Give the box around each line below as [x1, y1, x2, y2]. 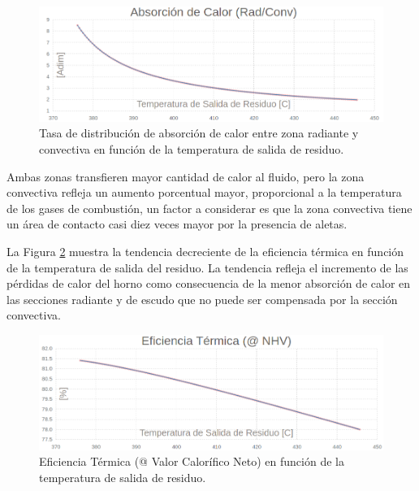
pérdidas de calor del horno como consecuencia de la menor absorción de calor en [6, 275, 411, 292]
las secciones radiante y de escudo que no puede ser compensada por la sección [6, 290, 398, 307]
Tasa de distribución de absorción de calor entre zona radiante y [39, 124, 359, 141]
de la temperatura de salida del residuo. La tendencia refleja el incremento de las [6, 259, 408, 276]
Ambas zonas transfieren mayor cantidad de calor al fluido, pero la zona [6, 167, 365, 185]
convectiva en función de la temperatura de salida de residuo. [39, 140, 344, 157]
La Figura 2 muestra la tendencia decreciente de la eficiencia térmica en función [6, 242, 404, 259]
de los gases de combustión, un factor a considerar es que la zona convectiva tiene [6, 199, 413, 216]
